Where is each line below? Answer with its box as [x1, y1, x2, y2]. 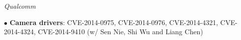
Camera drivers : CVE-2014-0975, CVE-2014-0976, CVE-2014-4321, [9, 17, 218, 27]
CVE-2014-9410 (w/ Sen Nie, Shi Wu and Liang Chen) [38, 27, 203, 37]
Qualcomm [4, 1, 36, 11]
